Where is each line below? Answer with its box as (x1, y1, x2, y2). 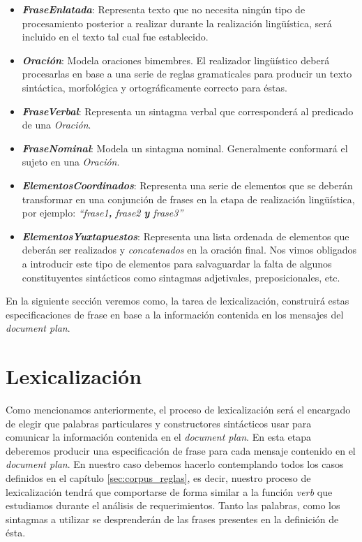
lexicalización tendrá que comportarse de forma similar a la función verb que (6, 484, 333, 499)
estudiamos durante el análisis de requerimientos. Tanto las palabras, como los (6, 498, 340, 513)
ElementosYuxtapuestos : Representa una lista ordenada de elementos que (22, 228, 349, 243)
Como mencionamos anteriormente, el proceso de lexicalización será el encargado (6, 402, 351, 416)
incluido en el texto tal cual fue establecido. (22, 29, 209, 44)
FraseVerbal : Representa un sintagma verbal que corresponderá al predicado (22, 103, 354, 118)
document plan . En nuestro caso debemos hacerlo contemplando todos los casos (6, 457, 344, 471)
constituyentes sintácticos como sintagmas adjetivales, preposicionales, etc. (22, 270, 340, 284)
